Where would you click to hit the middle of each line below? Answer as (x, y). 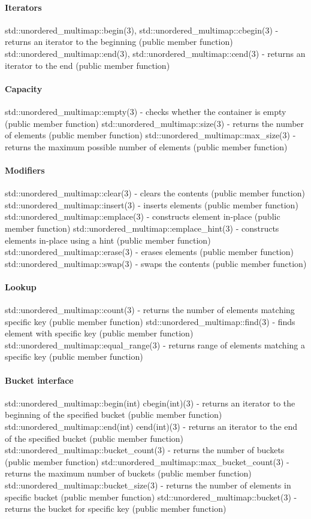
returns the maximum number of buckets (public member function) (128, 473)
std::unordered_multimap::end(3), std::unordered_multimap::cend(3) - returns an (155, 53)
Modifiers (25, 170)
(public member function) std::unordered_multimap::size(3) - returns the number (155, 123)
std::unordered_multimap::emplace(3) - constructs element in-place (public (143, 216)
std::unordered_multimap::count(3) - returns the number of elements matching (150, 310)
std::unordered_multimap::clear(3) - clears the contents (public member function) (155, 193)
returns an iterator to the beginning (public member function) (119, 42)
